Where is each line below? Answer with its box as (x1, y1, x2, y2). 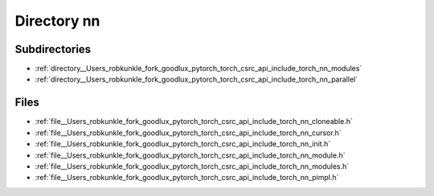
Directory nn (14, 12, 100, 30)
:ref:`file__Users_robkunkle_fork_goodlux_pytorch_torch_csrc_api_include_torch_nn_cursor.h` (35, 128, 342, 138)
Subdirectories (14, 42, 92, 56)
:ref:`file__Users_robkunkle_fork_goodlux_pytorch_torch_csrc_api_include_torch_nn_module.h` (35, 150, 346, 160)
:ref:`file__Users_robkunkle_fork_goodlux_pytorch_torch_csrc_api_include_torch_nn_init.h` (35, 139, 331, 149)
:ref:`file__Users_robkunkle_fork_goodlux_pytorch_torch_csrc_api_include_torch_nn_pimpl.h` (35, 173, 339, 182)
